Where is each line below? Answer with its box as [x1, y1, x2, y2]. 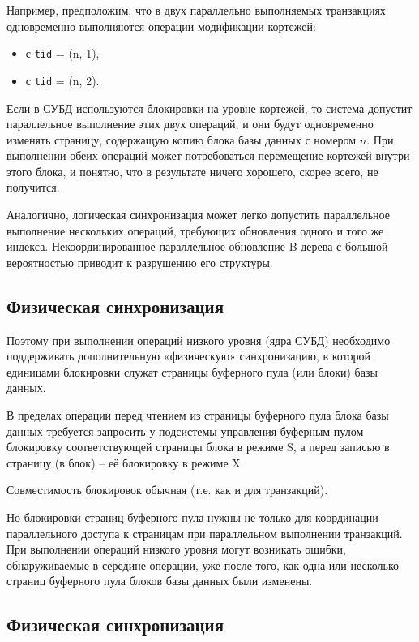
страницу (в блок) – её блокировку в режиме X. [6, 454, 244, 471]
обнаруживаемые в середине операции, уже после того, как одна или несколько [6, 556, 400, 573]
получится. [6, 179, 60, 196]
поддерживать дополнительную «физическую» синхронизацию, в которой [6, 347, 371, 364]
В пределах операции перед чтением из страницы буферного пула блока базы [6, 407, 389, 424]
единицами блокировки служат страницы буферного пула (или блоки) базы [6, 363, 378, 380]
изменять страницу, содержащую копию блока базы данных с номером [6, 131, 357, 148]
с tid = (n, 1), [25, 45, 100, 62]
